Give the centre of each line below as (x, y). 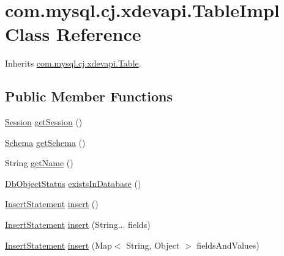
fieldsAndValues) (228, 245)
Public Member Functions (89, 96)
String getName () (39, 163)
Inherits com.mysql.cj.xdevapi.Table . (73, 63)
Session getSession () (44, 122)
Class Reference (73, 34)
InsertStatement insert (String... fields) (78, 225)
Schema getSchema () (45, 142)
